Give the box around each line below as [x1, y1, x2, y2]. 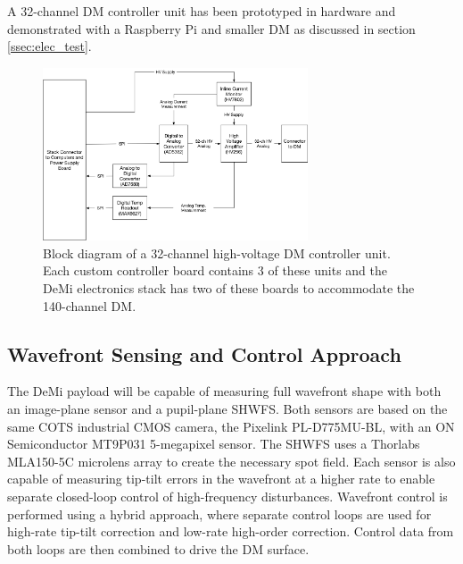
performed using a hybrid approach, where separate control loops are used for [7, 504, 432, 523]
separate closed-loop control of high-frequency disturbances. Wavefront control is [7, 487, 448, 506]
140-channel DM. [43, 296, 136, 315]
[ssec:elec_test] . [7, 37, 92, 55]
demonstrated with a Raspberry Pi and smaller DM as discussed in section [7, 19, 416, 38]
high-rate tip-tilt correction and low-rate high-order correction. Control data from [7, 522, 454, 541]
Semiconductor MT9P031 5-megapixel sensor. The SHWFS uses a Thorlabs [7, 434, 420, 453]
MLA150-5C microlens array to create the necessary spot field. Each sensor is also [7, 451, 456, 470]
